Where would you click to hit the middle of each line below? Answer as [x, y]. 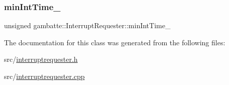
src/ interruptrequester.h [41, 59]
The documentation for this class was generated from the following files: [115, 42]
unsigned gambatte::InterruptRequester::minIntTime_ [87, 25]
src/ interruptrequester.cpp [44, 76]
